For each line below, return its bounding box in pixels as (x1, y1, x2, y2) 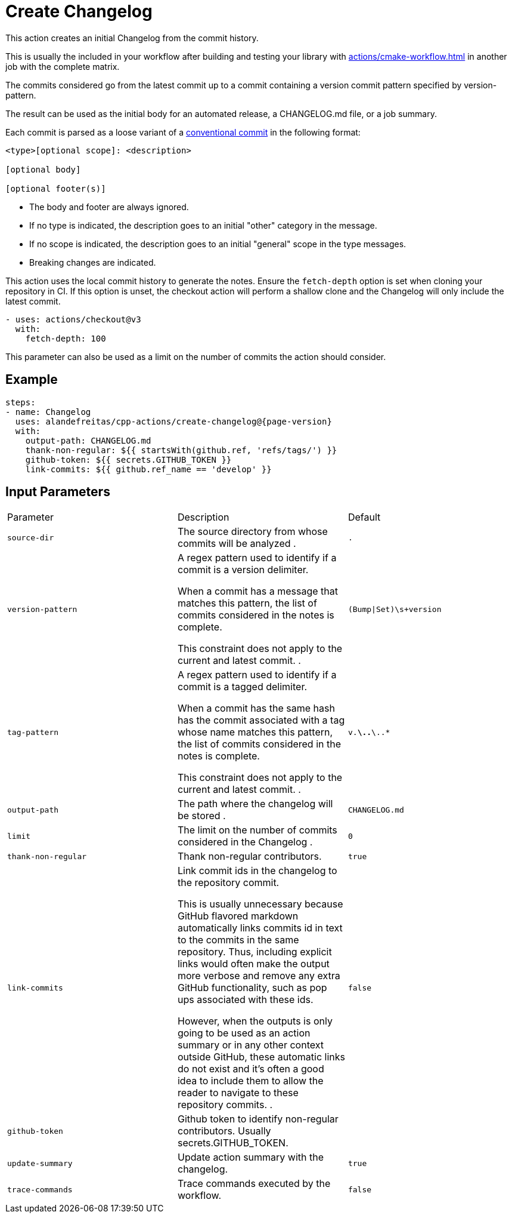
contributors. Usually (177, 1125, 271, 1137)
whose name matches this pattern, (177, 726, 333, 739)
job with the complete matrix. (5, 61, 120, 72)
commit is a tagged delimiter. (177, 681, 308, 693)
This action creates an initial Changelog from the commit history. (5, 32, 259, 43)
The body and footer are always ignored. (29, 201, 189, 212)
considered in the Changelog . (177, 836, 313, 848)
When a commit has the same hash (177, 702, 335, 715)
